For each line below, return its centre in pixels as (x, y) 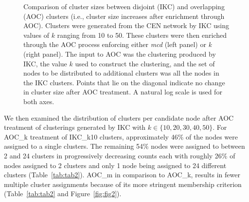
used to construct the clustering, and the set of (145, 63)
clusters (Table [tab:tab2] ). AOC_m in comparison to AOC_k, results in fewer (122, 175)
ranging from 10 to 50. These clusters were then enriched (142, 35)
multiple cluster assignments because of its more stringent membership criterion (123, 184)
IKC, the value (45, 63)
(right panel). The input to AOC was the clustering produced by (120, 54)
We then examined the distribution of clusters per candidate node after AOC (119, 117)
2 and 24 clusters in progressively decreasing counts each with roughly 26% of (120, 155)
